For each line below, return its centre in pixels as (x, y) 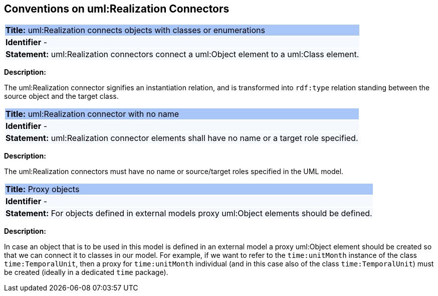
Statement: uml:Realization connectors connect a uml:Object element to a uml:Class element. (182, 54)
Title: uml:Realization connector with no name (92, 114)
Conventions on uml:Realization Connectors (117, 9)
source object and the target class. (61, 96)
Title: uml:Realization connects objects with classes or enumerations (135, 30)
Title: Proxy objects (43, 189)
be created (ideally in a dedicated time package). (86, 272)
